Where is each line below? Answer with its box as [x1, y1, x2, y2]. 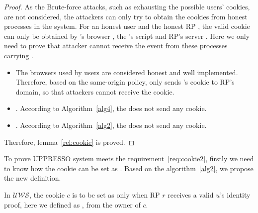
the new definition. [4, 173, 61, 183]
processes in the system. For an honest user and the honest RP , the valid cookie [4, 21, 250, 31]
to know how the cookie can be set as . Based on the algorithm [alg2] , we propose [4, 163, 254, 173]
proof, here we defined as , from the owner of [4, 199, 141, 210]
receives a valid [168, 189, 214, 200]
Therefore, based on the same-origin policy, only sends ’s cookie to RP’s [15, 77, 235, 87]
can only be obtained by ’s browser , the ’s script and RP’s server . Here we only [4, 30, 250, 41]
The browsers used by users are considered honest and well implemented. [15, 67, 238, 77]
